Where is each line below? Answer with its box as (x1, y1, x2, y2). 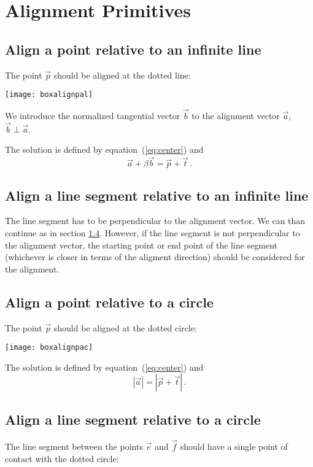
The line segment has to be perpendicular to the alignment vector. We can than (5, 214, 306, 227)
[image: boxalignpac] (5, 343, 93, 352)
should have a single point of (180, 439, 288, 452)
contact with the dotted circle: (5, 452, 119, 465)
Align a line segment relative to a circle (5, 409, 261, 428)
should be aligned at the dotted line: (53, 68, 191, 81)
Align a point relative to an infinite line (5, 39, 261, 58)
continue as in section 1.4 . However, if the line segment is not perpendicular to (5, 226, 300, 239)
